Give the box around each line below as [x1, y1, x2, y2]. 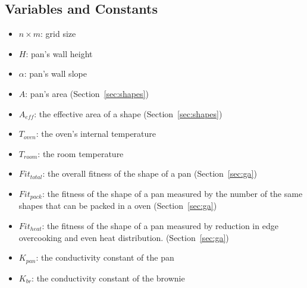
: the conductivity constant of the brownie [32, 271, 185, 284]
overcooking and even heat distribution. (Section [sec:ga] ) [18, 231, 229, 243]
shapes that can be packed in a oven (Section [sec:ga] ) [18, 199, 217, 212]
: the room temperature [37, 147, 124, 159]
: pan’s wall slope [24, 67, 87, 80]
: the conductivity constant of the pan [36, 251, 174, 264]
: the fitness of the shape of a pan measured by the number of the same [42, 187, 303, 199]
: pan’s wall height [26, 47, 93, 60]
